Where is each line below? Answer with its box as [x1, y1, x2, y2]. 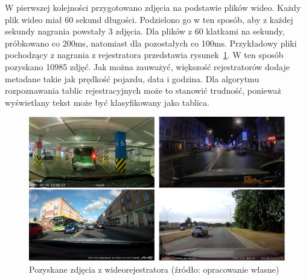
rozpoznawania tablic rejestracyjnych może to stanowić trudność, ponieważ [5, 84, 281, 97]
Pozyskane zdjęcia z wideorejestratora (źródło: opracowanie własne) [29, 262, 279, 275]
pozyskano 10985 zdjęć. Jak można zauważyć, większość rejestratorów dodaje [5, 60, 290, 73]
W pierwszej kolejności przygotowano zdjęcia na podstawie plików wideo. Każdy [5, 1, 301, 13]
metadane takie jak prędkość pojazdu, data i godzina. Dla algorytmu [5, 72, 260, 85]
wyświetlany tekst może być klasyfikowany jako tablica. [5, 96, 209, 108]
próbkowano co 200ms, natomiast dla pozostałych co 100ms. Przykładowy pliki [5, 36, 297, 49]
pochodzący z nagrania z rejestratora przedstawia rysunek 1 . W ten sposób [5, 48, 284, 61]
